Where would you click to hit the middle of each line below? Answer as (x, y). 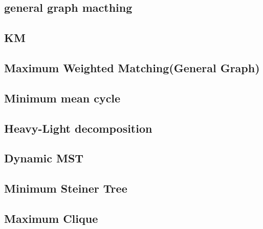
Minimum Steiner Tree (66, 188)
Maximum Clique (51, 218)
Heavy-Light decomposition (78, 128)
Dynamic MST (44, 158)
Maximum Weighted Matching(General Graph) (132, 67)
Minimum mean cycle (62, 98)
